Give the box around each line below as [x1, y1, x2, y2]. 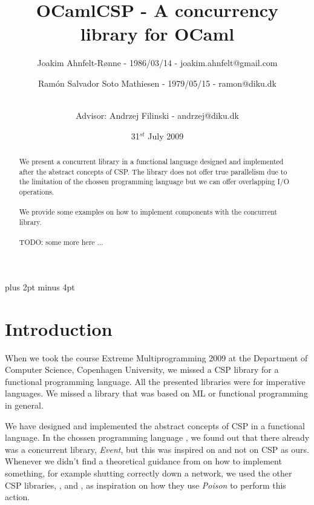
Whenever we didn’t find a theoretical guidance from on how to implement [5, 455, 282, 467]
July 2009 [148, 129, 184, 142]
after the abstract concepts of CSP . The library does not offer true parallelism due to [19, 166, 287, 176]
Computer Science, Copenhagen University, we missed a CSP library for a [5, 363, 279, 376]
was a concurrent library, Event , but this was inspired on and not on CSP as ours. [5, 443, 309, 455]
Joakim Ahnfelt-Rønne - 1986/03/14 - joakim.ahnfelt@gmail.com [37, 56, 278, 69]
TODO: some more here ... [19, 237, 103, 247]
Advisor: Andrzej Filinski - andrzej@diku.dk [76, 109, 239, 122]
